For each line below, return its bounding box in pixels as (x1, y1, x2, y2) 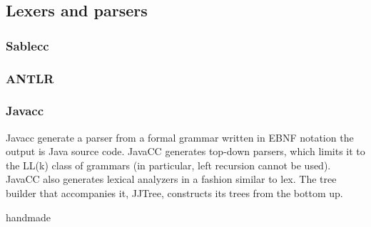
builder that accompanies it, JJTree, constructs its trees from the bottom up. (6, 186, 343, 201)
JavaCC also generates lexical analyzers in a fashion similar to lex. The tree (6, 171, 337, 186)
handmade (6, 209, 51, 224)
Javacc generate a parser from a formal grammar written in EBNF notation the (6, 130, 354, 144)
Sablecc (6, 36, 49, 54)
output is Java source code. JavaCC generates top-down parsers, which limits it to (6, 144, 365, 159)
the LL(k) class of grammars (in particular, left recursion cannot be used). (6, 157, 331, 172)
